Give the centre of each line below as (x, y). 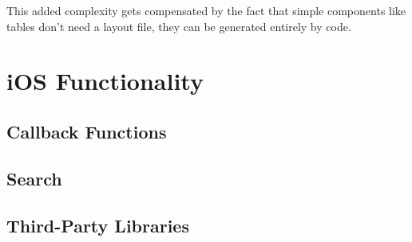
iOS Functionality (105, 81)
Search (34, 178)
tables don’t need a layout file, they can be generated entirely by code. (179, 26)
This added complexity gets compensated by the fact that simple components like (206, 10)
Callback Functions (87, 131)
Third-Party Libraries (98, 225)
